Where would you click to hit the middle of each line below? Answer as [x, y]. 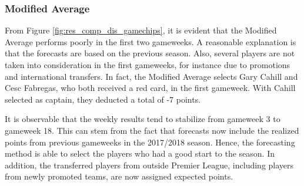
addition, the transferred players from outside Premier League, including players [149, 165]
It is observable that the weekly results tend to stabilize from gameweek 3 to [143, 119]
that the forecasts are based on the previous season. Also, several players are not [150, 53]
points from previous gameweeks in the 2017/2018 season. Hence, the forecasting [150, 142]
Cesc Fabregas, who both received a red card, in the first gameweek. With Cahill [150, 88]
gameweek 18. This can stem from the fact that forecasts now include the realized [152, 130]
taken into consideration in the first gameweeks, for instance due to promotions [148, 65]
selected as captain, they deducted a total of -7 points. [103, 99]
